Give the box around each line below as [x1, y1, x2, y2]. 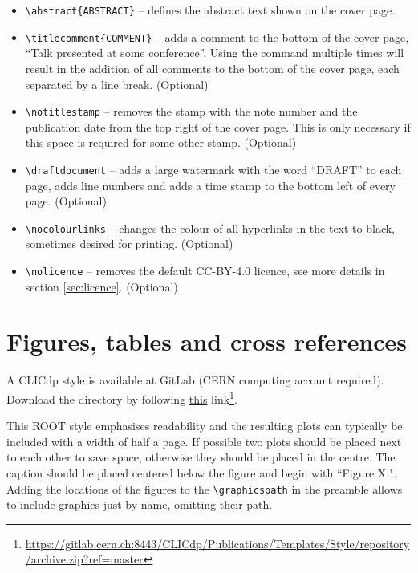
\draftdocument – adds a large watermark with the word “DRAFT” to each [25, 161, 402, 177]
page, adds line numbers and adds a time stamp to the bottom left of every [25, 177, 396, 193]
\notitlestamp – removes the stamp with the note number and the [25, 103, 358, 120]
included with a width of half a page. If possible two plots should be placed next [6, 433, 402, 449]
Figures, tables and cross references [6, 325, 408, 358]
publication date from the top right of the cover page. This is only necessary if [25, 118, 411, 135]
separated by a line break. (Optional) [25, 75, 209, 92]
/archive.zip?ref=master [25, 551, 144, 567]
